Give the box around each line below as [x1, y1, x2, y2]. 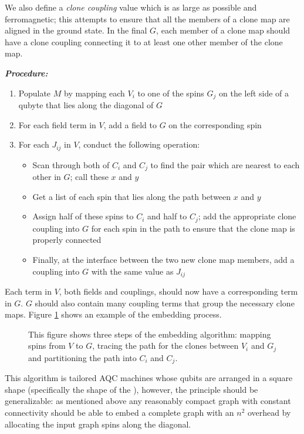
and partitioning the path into [28, 351, 137, 363]
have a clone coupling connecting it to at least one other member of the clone [5, 35, 283, 48]
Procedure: [5, 66, 48, 79]
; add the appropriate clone [198, 210, 296, 222]
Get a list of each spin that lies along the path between [32, 190, 231, 202]
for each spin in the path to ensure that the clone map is [91, 222, 295, 234]
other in [32, 171, 61, 183]
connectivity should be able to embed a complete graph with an [5, 406, 234, 419]
